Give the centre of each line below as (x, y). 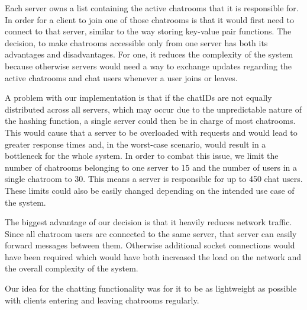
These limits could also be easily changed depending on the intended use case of (150, 190)
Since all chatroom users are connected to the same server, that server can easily (151, 233)
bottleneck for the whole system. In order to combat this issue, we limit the (142, 156)
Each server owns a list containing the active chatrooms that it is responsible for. (152, 8)
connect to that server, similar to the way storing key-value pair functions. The (148, 31)
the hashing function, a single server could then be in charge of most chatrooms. (150, 121)
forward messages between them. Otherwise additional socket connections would (150, 245)
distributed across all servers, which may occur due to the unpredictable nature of (153, 109)
